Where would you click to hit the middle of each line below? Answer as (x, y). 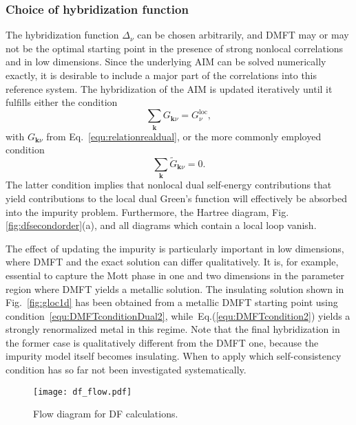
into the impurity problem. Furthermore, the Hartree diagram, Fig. (147, 211)
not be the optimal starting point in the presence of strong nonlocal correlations (175, 48)
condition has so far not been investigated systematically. (126, 370)
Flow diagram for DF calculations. (106, 414)
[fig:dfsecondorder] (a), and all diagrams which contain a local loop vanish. (161, 225)
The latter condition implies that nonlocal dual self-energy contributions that (169, 185)
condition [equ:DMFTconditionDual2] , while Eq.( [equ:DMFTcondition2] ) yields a (178, 315)
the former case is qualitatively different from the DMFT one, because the (162, 342)
